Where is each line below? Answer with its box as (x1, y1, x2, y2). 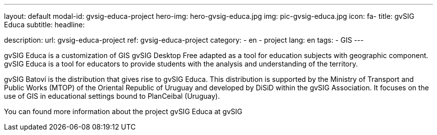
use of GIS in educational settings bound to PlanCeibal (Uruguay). (4, 92, 220, 100)
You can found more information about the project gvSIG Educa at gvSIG (4, 107, 242, 116)
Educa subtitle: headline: (4, 20, 85, 29)
